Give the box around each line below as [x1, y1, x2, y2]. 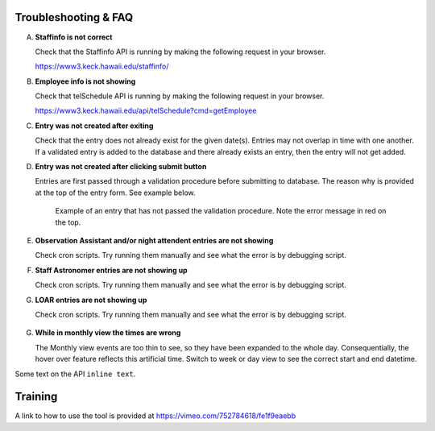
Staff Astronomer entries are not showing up [35, 265, 188, 275]
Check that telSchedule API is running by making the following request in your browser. [35, 91, 325, 101]
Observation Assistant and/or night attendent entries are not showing [35, 235, 274, 245]
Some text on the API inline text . [14, 369, 136, 379]
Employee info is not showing [35, 77, 136, 86]
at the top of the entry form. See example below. [35, 188, 197, 197]
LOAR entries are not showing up [35, 295, 147, 305]
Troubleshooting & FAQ [14, 10, 134, 24]
